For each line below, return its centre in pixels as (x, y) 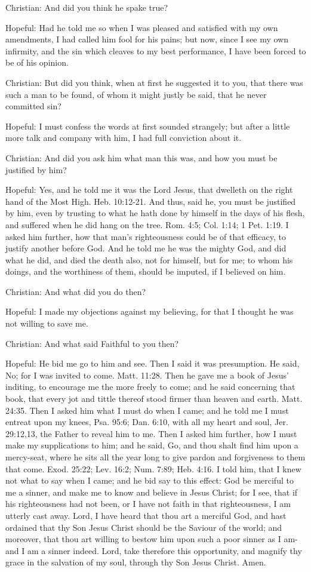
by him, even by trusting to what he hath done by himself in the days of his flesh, (155, 213)
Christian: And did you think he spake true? (87, 7)
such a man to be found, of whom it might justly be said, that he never (136, 94)
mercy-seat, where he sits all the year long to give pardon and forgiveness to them (155, 457)
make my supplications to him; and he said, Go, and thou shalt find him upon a (152, 445)
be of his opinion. (37, 62)
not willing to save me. (47, 323)
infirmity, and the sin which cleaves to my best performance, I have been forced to (156, 50)
